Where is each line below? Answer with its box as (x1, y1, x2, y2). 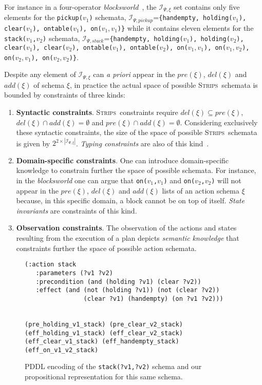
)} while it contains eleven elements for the (117, 22, 254, 33)
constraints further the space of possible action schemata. (16, 242, 197, 253)
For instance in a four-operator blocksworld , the (4, 2, 157, 12)
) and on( (163, 175, 195, 186)
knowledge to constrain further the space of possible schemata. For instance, (16, 165, 256, 176)
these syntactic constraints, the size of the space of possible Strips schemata (16, 127, 257, 138)
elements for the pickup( (4, 12, 83, 23)
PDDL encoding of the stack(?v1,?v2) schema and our (25, 361, 202, 372)
